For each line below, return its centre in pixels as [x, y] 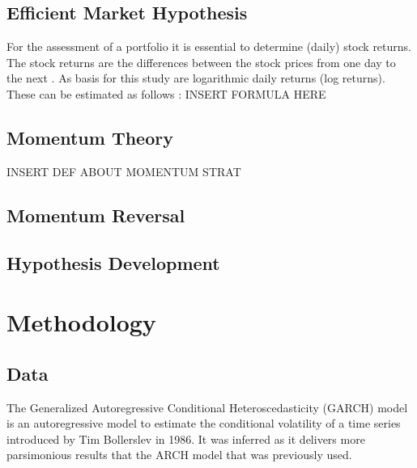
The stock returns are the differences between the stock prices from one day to [201, 62]
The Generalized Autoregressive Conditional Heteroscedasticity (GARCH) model [207, 407]
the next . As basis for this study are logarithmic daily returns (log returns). [196, 78]
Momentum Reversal [96, 215]
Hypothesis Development [113, 262]
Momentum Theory [90, 137]
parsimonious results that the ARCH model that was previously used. [179, 455]
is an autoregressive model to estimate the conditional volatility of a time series [204, 423]
